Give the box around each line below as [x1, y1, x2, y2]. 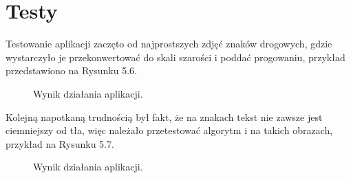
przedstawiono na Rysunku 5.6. [6, 63, 137, 78]
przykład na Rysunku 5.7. [6, 136, 114, 151]
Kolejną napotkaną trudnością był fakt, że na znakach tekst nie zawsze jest [6, 109, 323, 124]
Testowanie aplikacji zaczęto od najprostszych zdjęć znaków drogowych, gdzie [6, 36, 332, 51]
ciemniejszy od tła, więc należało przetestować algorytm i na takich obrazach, [6, 123, 333, 137]
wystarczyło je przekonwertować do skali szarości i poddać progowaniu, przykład [6, 49, 345, 64]
